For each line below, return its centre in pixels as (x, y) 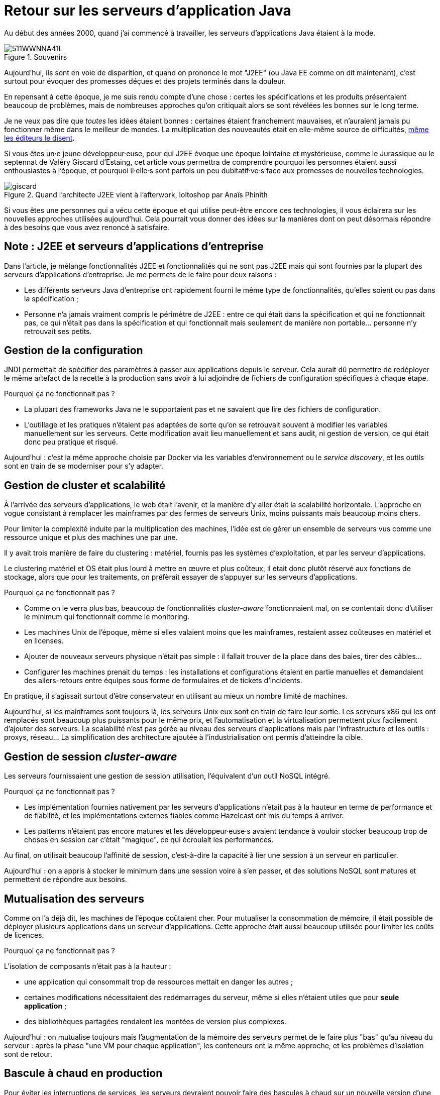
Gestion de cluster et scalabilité (85, 485)
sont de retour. (28, 1054)
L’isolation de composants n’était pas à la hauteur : (88, 966)
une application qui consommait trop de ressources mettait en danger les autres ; (159, 981)
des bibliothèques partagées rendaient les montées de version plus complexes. (155, 1021)
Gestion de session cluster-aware (91, 756)
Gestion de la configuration (74, 351)
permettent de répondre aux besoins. (66, 880)
